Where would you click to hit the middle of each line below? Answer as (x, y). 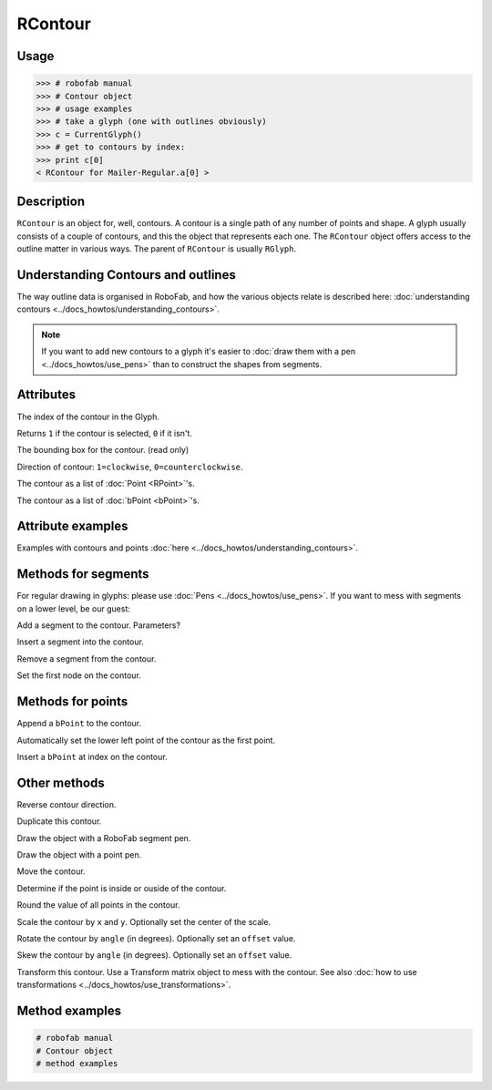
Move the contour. (51, 871)
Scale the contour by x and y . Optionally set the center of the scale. (144, 921)
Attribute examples (72, 526)
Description (51, 202)
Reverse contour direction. (67, 804)
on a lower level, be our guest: (74, 608)
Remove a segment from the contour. (87, 658)
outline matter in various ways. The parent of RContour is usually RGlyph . (156, 249)
